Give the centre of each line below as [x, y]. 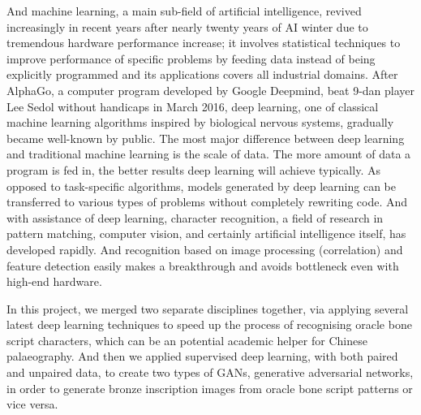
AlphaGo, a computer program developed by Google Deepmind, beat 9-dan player [211, 90]
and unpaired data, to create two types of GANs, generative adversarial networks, [210, 372]
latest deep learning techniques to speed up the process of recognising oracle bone [209, 324]
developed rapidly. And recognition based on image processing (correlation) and [205, 249]
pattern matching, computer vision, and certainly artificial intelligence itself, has [206, 233]
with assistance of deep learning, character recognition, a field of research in [195, 217]
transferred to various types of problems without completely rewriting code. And [207, 202]
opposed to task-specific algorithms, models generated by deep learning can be [201, 186]
